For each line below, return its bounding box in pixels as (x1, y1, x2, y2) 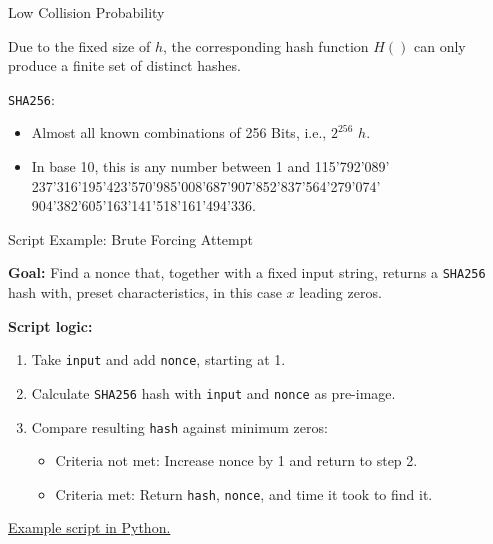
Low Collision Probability (8, 2, 165, 22)
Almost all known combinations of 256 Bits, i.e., (31, 122, 327, 143)
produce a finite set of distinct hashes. (8, 55, 241, 76)
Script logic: (8, 315, 93, 336)
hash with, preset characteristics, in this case (8, 282, 282, 303)
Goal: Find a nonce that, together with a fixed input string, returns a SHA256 (8, 262, 486, 283)
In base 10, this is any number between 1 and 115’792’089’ (31, 156, 390, 177)
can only (413, 35, 466, 56)
